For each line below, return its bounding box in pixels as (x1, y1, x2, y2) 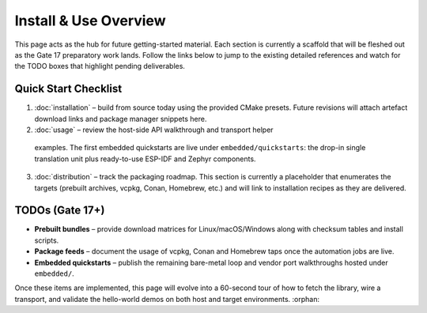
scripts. (34, 236, 59, 245)
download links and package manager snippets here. (34, 114, 207, 123)
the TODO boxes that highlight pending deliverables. (14, 62, 186, 71)
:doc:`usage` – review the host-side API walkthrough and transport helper (34, 125, 274, 134)
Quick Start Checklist (14, 82, 123, 96)
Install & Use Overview (14, 12, 166, 29)
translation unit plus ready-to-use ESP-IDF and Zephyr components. (34, 154, 256, 164)
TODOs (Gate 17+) (14, 204, 105, 217)
